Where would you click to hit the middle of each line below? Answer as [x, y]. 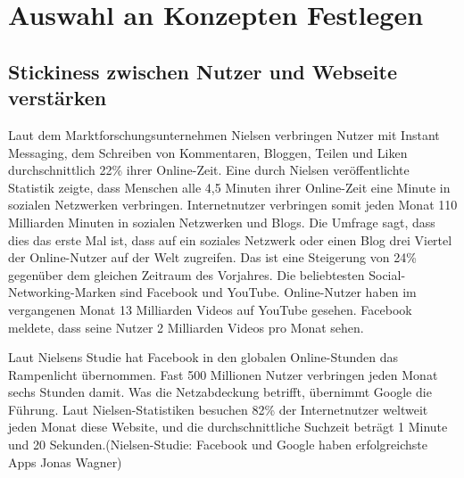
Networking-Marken [62, 292]
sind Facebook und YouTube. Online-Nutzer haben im [268, 292]
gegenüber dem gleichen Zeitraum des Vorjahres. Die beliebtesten [186, 274]
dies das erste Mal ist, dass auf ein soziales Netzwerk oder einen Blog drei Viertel [230, 239]
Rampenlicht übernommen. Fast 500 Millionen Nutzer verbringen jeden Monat [223, 374]
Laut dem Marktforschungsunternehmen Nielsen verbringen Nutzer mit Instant [224, 134]
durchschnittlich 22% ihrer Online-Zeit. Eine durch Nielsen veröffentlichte [209, 170]
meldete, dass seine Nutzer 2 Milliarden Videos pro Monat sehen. [186, 327]
